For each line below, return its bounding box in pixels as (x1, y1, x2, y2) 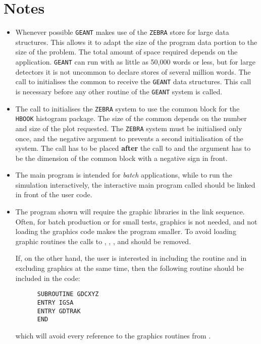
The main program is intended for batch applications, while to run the (15, 169, 232, 180)
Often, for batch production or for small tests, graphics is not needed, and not (15, 216, 257, 226)
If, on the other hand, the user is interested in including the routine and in (15, 253, 247, 263)
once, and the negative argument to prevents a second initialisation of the (15, 133, 243, 143)
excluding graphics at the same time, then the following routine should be (15, 263, 244, 273)
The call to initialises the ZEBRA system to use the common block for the (15, 103, 240, 113)
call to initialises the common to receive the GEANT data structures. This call (15, 76, 251, 87)
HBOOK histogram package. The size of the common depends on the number (15, 113, 247, 124)
